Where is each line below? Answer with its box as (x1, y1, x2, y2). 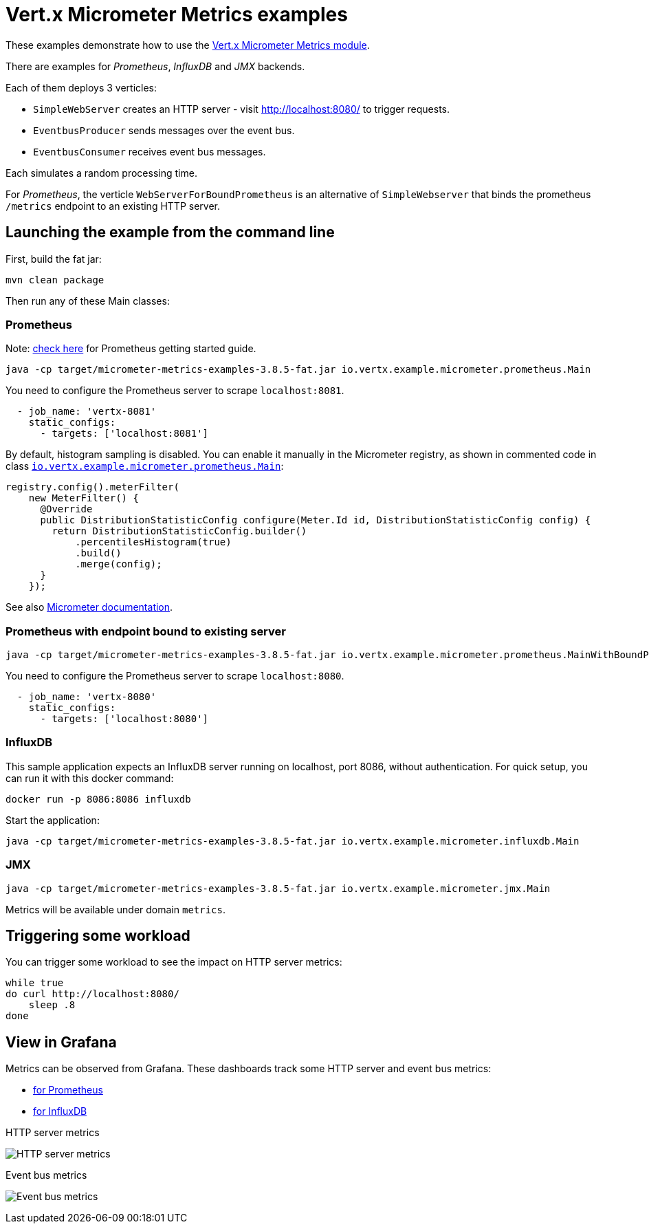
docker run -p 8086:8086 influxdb (5, 793, 191, 805)
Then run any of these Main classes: (5, 294, 170, 307)
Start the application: (5, 814, 100, 826)
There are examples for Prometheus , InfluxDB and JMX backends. (5, 60, 305, 72)
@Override (40, 503, 93, 515)
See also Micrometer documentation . (5, 601, 173, 613)
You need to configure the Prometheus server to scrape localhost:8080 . (5, 670, 344, 682)
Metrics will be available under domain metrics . (5, 903, 226, 915)
